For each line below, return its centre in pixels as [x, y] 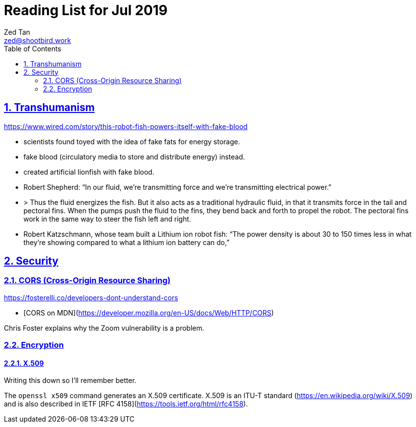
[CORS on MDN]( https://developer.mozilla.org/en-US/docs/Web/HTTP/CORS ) [149, 313]
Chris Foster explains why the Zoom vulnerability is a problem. [104, 328]
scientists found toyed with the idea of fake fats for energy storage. [132, 141]
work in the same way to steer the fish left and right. [107, 219]
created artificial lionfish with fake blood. [89, 172]
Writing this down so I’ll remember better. [70, 381]
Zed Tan [17, 32]
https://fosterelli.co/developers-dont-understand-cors [91, 297]
